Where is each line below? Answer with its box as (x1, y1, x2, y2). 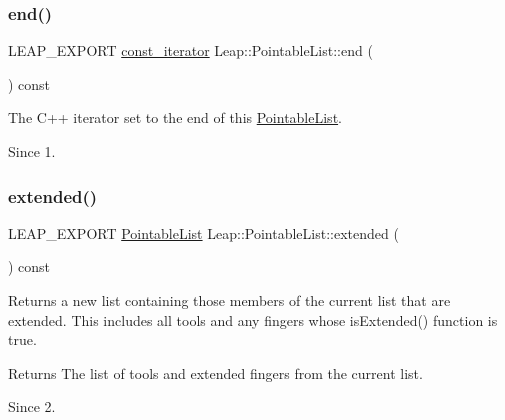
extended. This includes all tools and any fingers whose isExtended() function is (8, 309, 498, 330)
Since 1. (8, 141, 56, 161)
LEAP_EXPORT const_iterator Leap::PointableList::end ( (8, 40, 373, 61)
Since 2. (8, 396, 56, 417)
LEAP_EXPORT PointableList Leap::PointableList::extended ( (8, 222, 399, 243)
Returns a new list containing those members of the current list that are (8, 290, 451, 310)
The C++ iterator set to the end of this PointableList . (8, 107, 342, 128)
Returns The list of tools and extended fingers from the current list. (8, 362, 423, 383)
